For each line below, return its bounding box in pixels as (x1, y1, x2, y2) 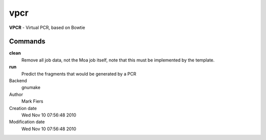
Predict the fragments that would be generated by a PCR (21, 71, 136, 77)
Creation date (9, 105, 37, 111)
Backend (9, 78, 27, 84)
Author (9, 91, 23, 97)
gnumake (21, 84, 40, 90)
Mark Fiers (21, 98, 44, 104)
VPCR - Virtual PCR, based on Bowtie (9, 25, 86, 30)
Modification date (9, 119, 45, 125)
